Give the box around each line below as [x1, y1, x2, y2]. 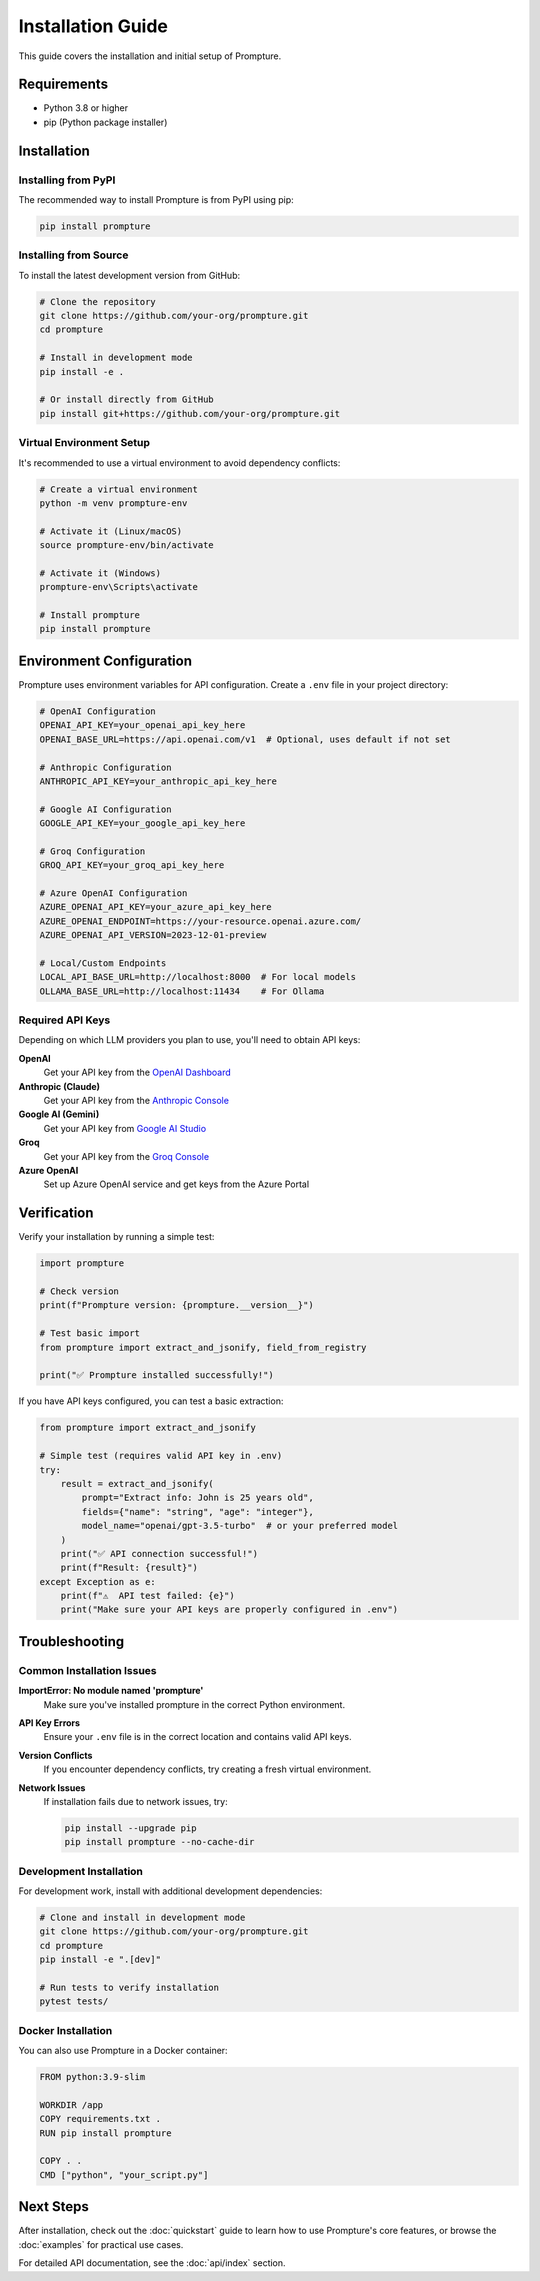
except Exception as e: [39, 1576, 157, 1587]
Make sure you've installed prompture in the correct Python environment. [43, 1698, 345, 1710]
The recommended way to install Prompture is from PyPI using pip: [18, 194, 294, 205]
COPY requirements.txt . [39, 2113, 162, 2125]
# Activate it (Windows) [39, 567, 162, 579]
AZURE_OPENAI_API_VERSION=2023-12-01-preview [39, 930, 267, 941]
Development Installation [18, 1864, 144, 1878]
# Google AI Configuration [39, 803, 172, 815]
